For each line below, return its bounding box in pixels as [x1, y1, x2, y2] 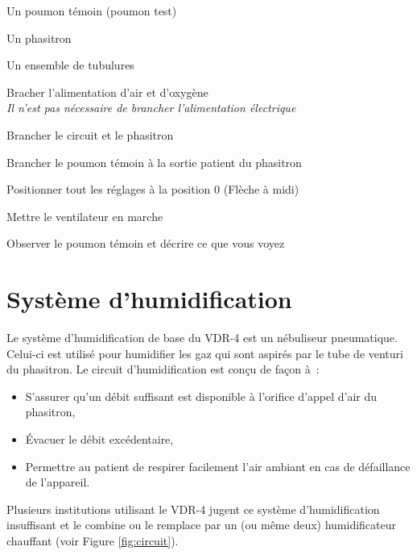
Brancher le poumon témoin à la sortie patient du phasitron [6, 153, 302, 170]
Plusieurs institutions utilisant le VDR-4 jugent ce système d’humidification [6, 500, 380, 517]
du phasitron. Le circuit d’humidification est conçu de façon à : [6, 361, 320, 378]
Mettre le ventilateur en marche [6, 207, 163, 224]
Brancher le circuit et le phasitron [6, 126, 174, 143]
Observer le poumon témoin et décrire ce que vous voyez [6, 235, 285, 252]
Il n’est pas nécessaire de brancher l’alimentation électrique [6, 99, 296, 116]
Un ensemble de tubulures [6, 56, 134, 73]
